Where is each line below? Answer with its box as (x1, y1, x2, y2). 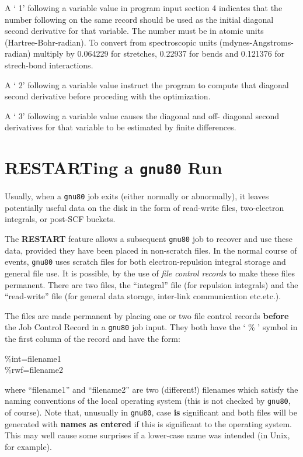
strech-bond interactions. (5, 58, 93, 71)
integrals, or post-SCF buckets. (5, 213, 116, 225)
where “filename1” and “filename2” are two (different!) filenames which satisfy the (5, 383, 298, 395)
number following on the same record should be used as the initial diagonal (5, 13, 274, 25)
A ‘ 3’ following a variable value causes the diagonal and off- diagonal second (5, 109, 280, 122)
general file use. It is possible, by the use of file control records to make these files (5, 266, 295, 279)
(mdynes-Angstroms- (219, 36, 294, 48)
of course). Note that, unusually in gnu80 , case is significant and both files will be (5, 406, 297, 418)
